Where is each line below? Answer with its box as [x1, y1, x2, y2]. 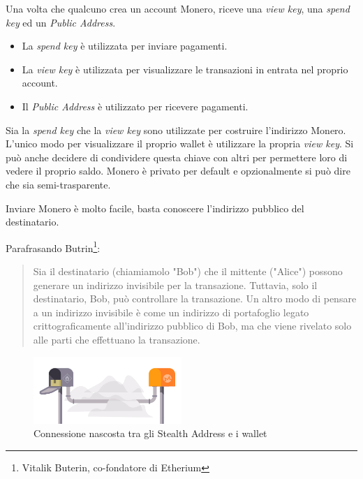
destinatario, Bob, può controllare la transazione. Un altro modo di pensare [33, 291, 357, 306]
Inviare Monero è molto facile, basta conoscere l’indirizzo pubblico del [6, 200, 304, 215]
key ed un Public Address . [6, 15, 116, 29]
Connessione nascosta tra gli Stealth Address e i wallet [34, 426, 267, 441]
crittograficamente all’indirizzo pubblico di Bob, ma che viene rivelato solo [33, 318, 352, 333]
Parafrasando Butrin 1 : [6, 238, 101, 255]
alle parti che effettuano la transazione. [33, 332, 200, 346]
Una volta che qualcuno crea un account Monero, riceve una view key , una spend [6, 1, 350, 15]
